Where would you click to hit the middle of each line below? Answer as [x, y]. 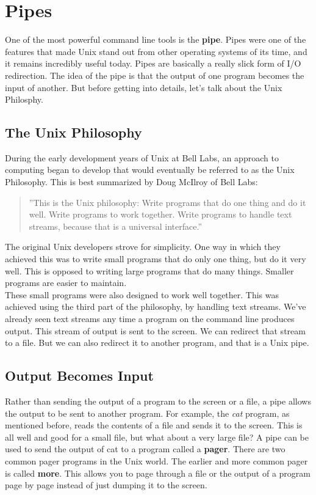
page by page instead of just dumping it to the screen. [106, 485]
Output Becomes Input [79, 376]
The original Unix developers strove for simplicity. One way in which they [143, 247]
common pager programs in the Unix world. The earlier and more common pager [156, 460]
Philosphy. [24, 99]
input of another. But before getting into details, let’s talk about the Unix [144, 87]
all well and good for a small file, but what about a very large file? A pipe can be [157, 437]
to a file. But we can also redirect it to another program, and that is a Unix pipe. [157, 343]
